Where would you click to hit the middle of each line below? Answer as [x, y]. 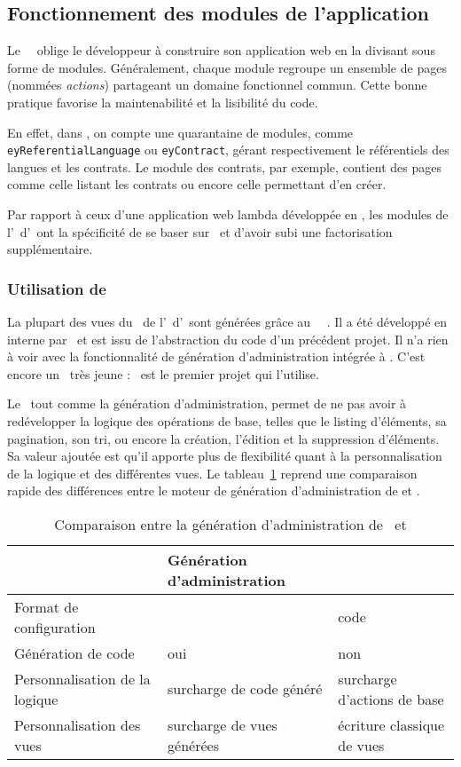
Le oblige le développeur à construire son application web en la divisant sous [221, 50]
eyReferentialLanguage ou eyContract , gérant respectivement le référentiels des [228, 150]
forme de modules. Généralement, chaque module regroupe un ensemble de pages [227, 67]
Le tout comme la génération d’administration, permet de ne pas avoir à [207, 403]
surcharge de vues [223, 724]
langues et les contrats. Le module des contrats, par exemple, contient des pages [224, 166]
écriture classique [391, 724]
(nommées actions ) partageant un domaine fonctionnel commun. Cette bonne [217, 85]
